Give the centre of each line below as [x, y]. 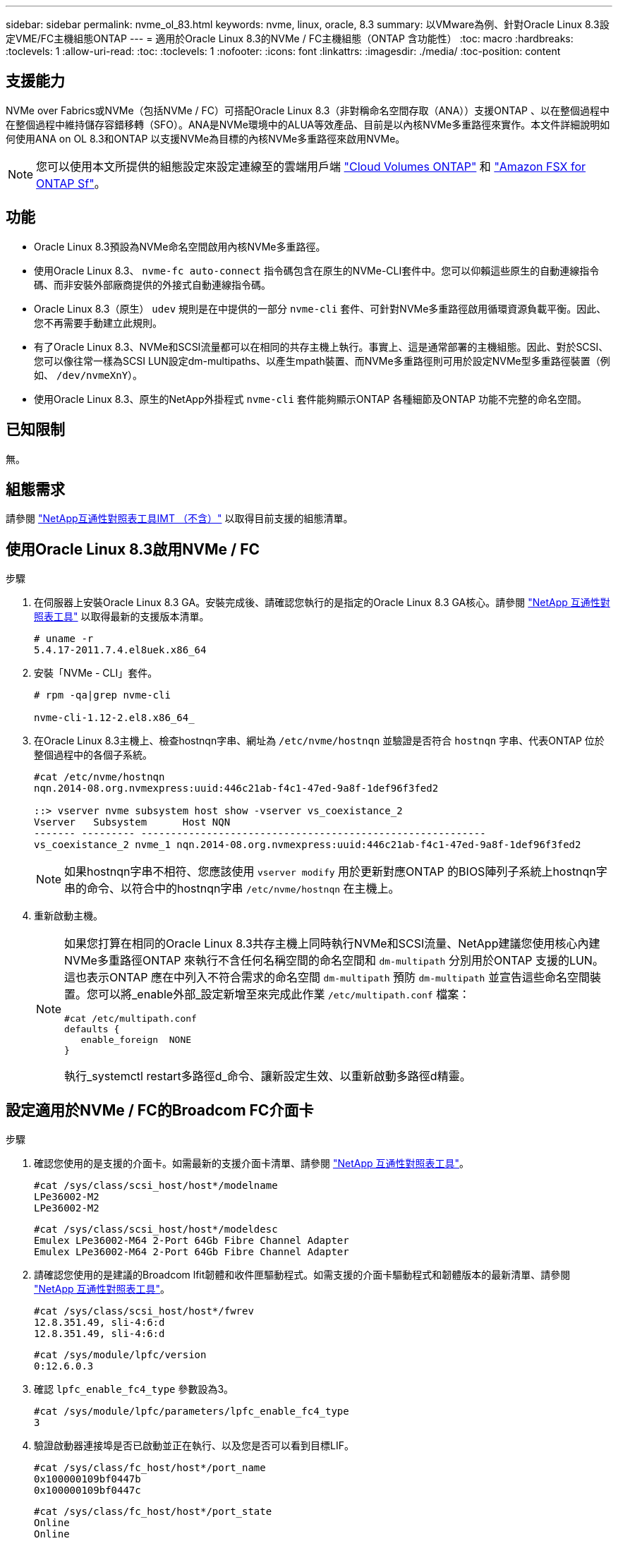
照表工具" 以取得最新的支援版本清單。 [122, 617]
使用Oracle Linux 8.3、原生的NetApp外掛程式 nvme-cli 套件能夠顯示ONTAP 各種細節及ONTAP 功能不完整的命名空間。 [311, 399]
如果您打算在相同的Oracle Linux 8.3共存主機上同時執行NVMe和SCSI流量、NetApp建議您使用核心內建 [332, 944]
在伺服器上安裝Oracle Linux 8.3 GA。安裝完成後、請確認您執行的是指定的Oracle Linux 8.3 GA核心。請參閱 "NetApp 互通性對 [322, 603]
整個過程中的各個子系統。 [93, 755]
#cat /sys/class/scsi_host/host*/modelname [156, 1186]
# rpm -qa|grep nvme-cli [102, 695]
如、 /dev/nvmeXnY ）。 [89, 375]
